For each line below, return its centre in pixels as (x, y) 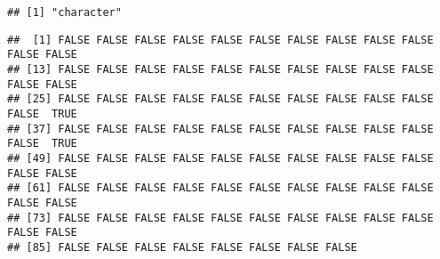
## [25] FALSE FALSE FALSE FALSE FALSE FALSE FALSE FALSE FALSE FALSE (220, 99)
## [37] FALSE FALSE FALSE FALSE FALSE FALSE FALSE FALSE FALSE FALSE (220, 129)
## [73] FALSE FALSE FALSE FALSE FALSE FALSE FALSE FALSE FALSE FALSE (220, 218)
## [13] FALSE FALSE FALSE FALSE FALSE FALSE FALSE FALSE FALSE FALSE (220, 69)
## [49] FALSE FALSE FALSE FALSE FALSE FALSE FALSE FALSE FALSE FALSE (220, 158)
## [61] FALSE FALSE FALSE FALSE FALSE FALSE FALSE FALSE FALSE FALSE (220, 188)
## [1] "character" (64, 12)
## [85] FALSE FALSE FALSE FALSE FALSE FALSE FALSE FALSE (182, 247)
